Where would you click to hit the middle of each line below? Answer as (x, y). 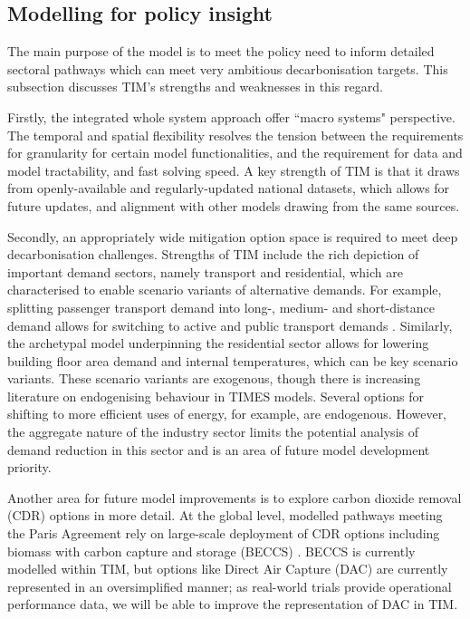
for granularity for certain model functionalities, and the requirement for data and (235, 153)
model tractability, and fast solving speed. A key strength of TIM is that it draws (234, 170)
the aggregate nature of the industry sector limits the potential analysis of (213, 432)
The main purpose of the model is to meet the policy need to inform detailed (221, 51)
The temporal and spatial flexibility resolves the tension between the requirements (235, 135)
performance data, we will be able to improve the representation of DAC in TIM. (233, 604)
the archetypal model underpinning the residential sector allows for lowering (218, 343)
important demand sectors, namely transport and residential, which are (205, 271)
